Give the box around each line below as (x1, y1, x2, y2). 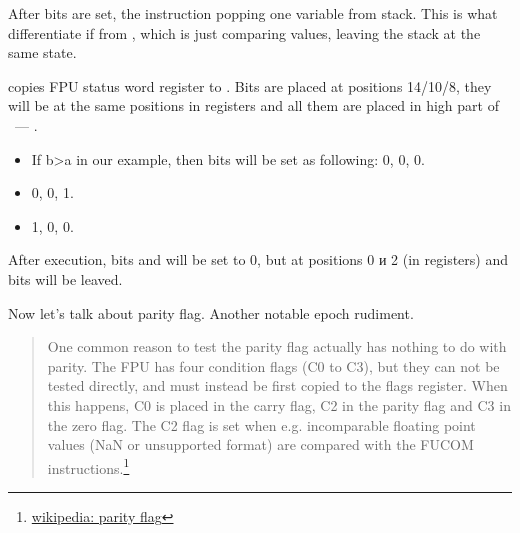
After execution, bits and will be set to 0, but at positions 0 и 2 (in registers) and (8, 249, 509, 270)
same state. (8, 42, 77, 63)
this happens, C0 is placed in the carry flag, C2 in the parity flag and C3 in (47, 394, 511, 415)
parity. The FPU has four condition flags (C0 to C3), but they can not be (47, 355, 500, 376)
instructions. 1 (47, 454, 130, 478)
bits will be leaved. (8, 268, 123, 289)
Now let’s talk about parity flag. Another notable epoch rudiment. (8, 302, 414, 323)
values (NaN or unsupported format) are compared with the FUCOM (47, 434, 474, 455)
